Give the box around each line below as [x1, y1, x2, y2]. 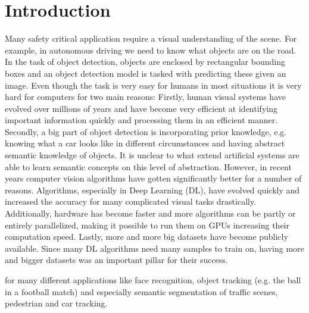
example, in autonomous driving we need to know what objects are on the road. [5, 43, 296, 56]
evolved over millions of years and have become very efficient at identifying [5, 102, 277, 114]
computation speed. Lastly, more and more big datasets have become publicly [5, 230, 288, 243]
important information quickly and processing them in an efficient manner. [5, 114, 278, 126]
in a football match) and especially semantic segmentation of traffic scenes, [5, 285, 278, 298]
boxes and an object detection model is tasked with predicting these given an [5, 67, 286, 79]
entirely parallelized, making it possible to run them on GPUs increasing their [5, 218, 289, 231]
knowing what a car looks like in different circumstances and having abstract [5, 137, 285, 149]
